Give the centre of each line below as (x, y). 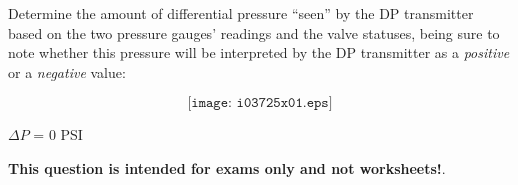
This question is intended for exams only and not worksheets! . (227, 167)
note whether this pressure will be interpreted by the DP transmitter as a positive (259, 52)
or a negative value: (67, 71)
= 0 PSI (58, 134)
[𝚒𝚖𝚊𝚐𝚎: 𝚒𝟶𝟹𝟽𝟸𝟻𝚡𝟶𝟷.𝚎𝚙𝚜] (260, 103)
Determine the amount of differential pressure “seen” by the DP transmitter (241, 13)
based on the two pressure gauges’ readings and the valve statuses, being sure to (254, 32)
